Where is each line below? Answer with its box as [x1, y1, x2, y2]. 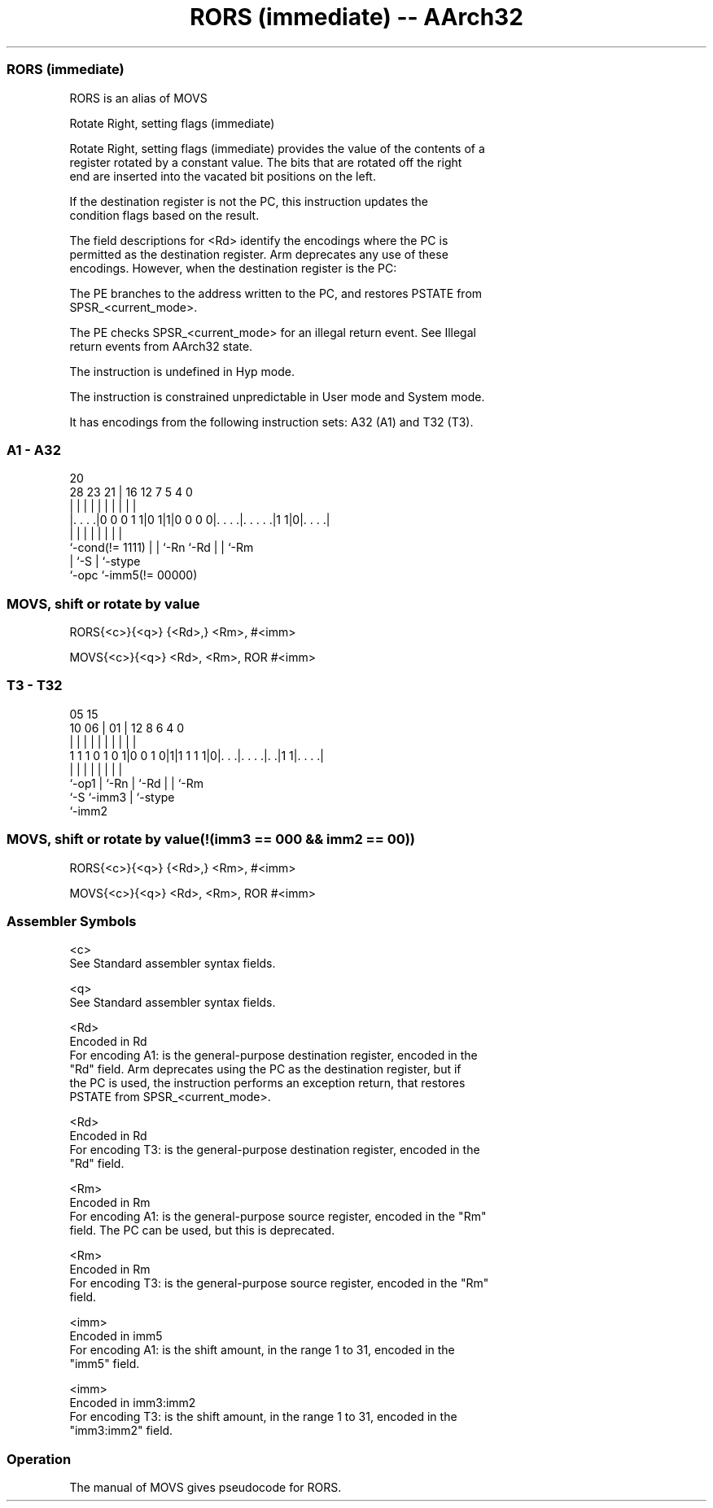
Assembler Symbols [7, 912, 137, 929]
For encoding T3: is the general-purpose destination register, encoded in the [69, 1143, 480, 1157]
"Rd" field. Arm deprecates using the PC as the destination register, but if [69, 1062, 461, 1077]
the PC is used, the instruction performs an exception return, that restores [69, 1076, 466, 1091]
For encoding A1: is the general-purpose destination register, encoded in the [69, 1048, 478, 1063]
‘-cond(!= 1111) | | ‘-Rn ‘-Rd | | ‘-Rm [69, 540, 254, 555]
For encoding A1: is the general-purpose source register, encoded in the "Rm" [69, 1209, 487, 1224]
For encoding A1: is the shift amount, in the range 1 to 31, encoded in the [69, 1343, 455, 1357]
